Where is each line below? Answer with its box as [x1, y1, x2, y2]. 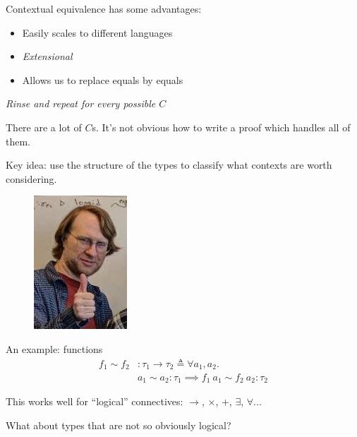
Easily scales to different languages [22, 25, 173, 40]
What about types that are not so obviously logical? [6, 418, 231, 433]
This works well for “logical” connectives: [6, 394, 183, 409]
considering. [6, 171, 57, 186]
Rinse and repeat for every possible [6, 96, 156, 111]
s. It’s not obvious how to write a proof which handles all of [92, 119, 351, 134]
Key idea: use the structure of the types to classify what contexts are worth [6, 157, 332, 172]
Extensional [22, 49, 73, 64]
